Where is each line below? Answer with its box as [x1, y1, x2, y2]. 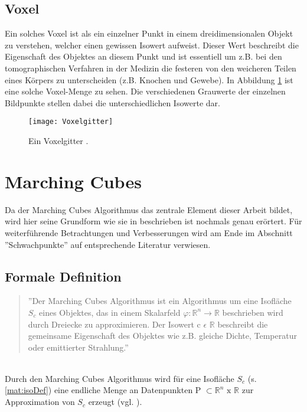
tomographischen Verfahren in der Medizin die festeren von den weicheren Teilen [5, 61, 296, 74]
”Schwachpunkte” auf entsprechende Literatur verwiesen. [5, 238, 211, 250]
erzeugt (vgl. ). [88, 395, 142, 408]
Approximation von [5, 395, 75, 408]
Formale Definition [5, 267, 122, 285]
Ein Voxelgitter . [28, 135, 89, 147]
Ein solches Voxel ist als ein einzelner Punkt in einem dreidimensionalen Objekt [5, 27, 293, 40]
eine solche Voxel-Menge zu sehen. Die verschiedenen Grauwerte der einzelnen [5, 85, 286, 97]
